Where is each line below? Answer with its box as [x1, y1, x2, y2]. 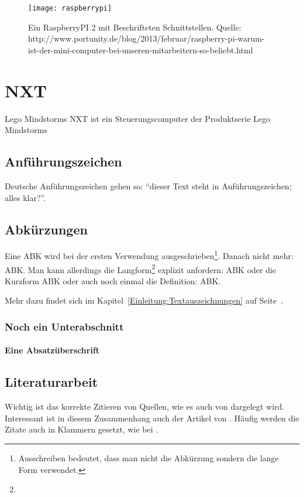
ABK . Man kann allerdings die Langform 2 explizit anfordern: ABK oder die [5, 261, 277, 275]
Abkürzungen [5, 220, 88, 238]
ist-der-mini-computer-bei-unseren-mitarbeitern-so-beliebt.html [28, 43, 253, 56]
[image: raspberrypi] [28, 4, 112, 12]
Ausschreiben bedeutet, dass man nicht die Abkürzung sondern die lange [18, 452, 279, 464]
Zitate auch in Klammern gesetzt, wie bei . [5, 423, 158, 435]
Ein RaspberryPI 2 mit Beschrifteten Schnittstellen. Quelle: [28, 21, 241, 33]
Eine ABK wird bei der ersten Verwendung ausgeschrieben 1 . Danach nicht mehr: [5, 248, 293, 261]
